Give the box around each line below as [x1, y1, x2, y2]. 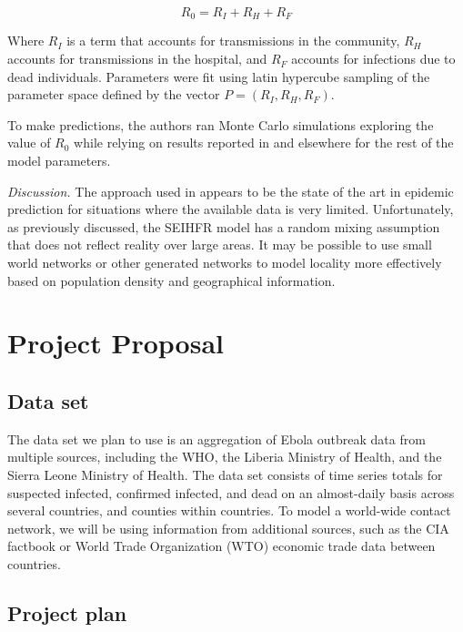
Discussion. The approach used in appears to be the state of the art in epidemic [7, 181, 454, 200]
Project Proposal [7, 324, 224, 362]
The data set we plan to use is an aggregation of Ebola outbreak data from [7, 429, 426, 448]
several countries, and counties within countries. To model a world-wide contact [7, 501, 451, 520]
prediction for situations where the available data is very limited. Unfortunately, [7, 199, 454, 219]
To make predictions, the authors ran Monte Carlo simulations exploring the [7, 115, 434, 134]
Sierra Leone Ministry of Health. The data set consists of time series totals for [7, 464, 443, 484]
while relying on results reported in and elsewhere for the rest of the [74, 133, 454, 152]
